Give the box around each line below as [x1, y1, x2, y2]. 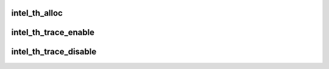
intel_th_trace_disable [11, 47, 97, 57]
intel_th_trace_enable [11, 27, 94, 38]
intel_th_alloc [11, 8, 63, 18]
